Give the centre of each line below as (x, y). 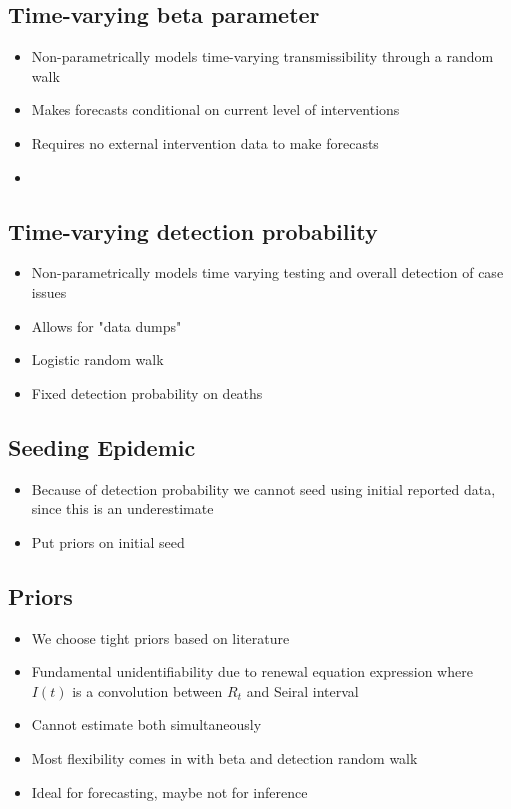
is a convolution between (147, 690)
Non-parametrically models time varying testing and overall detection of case (267, 272)
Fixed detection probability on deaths (147, 392)
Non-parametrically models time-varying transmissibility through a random (262, 56)
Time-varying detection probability (193, 230)
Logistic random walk (97, 359)
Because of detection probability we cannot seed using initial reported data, (263, 488)
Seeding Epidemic (102, 446)
